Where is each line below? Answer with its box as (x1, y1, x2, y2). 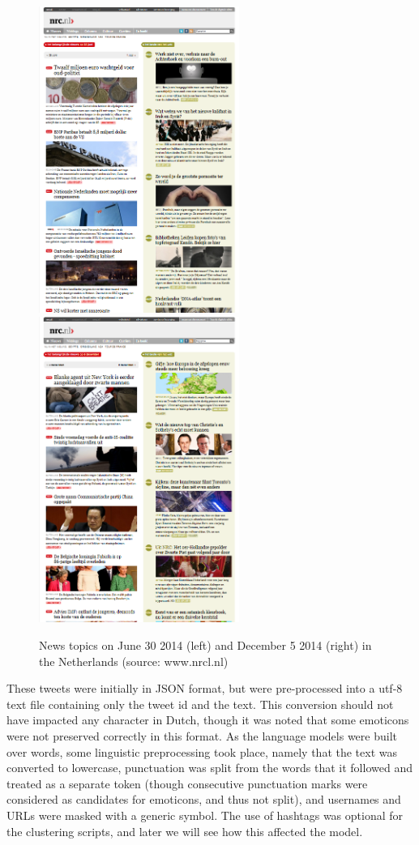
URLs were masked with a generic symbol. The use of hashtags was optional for (6, 807, 404, 823)
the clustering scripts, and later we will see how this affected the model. (6, 822, 363, 839)
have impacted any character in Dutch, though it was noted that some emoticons (6, 711, 409, 728)
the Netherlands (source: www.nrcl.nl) (39, 652, 229, 669)
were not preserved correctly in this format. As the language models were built (6, 728, 397, 745)
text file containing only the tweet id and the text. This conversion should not (6, 695, 394, 712)
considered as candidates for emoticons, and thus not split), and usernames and (6, 791, 401, 808)
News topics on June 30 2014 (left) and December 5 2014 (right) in (39, 637, 372, 654)
